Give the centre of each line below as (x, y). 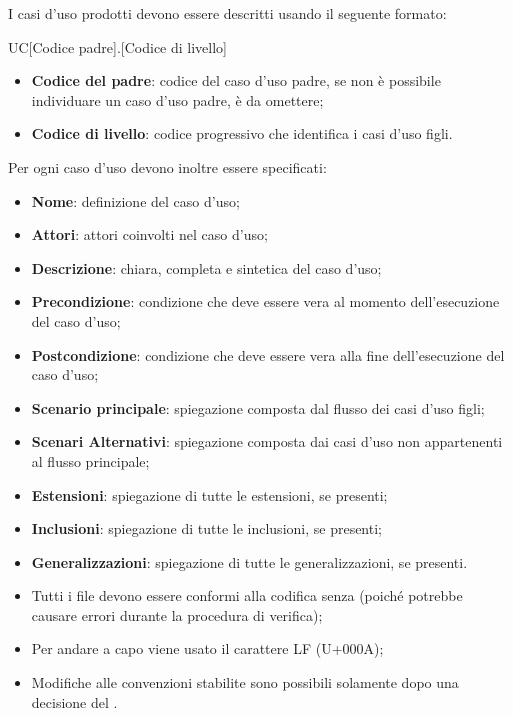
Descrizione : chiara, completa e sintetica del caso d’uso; (206, 267)
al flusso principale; (90, 460)
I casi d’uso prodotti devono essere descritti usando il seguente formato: (227, 13)
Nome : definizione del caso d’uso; (135, 200)
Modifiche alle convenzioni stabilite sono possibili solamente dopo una (245, 682)
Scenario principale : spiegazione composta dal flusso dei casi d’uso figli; (258, 407)
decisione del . (74, 701)
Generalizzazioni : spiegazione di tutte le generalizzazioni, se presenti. (249, 561)
